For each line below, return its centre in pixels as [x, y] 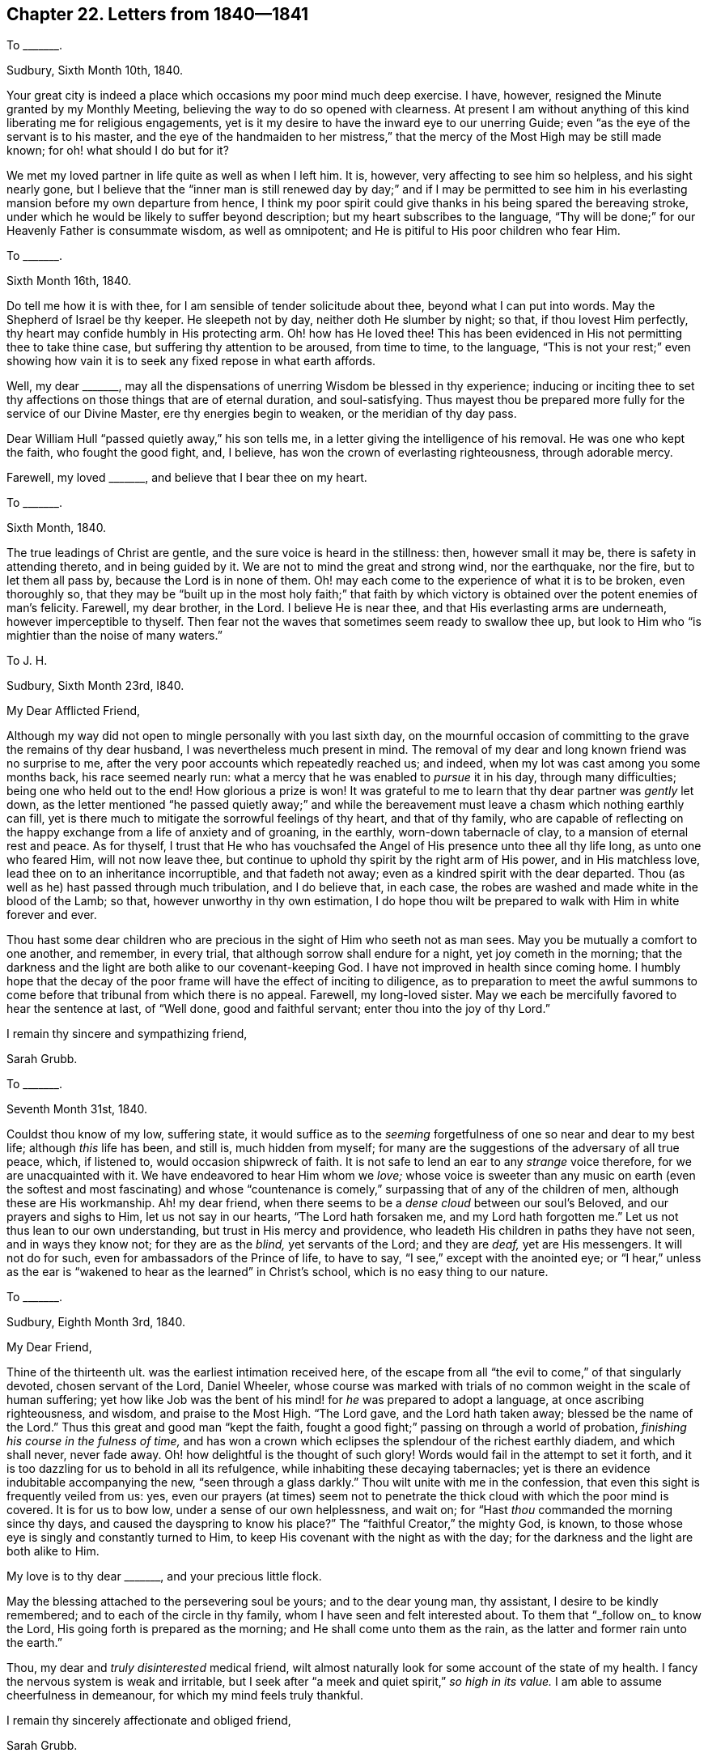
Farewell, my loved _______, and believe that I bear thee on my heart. [187, 478]
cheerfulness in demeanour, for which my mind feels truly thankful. [185, 1695]
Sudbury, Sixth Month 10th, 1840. [95, 70]
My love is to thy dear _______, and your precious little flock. [164, 1576]
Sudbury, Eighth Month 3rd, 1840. [96, 1322]
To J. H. [27, 661]
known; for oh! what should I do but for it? [118, 151]
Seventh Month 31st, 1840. [77, 1109]
